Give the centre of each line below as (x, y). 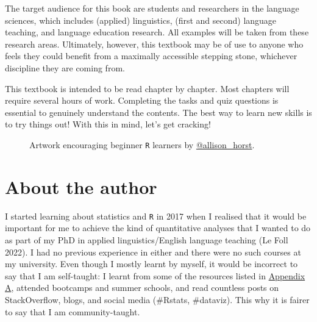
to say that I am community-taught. (73, 311)
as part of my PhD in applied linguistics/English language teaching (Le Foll (147, 239)
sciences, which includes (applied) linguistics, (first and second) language (141, 20)
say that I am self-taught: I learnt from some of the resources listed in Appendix (155, 275)
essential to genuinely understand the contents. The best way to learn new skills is (158, 112)
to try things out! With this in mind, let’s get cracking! (108, 124)
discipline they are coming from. (65, 67)
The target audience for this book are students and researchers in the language (152, 8)
